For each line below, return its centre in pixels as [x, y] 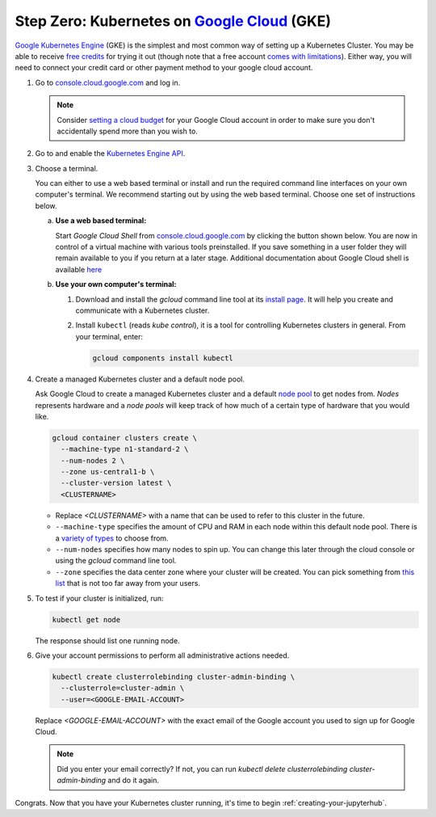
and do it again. [134, 781]
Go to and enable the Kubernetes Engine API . [110, 154]
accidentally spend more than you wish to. [127, 131]
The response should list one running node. [108, 640]
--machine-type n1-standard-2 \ [125, 449]
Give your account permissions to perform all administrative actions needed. [162, 655]
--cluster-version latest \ [116, 483]
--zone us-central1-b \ [108, 472]
